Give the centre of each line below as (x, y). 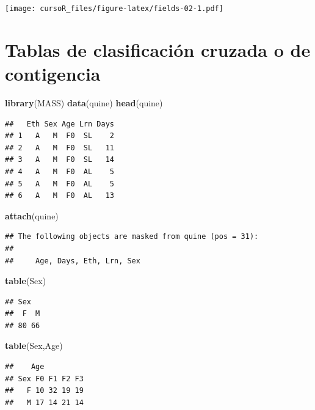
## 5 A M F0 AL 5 (60, 184)
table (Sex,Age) (34, 346)
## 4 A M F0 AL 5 (60, 171)
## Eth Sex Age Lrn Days (60, 124)
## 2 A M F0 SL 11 (60, 148)
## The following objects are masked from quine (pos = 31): (132, 237)
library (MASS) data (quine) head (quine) (84, 102)
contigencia (53, 74)
